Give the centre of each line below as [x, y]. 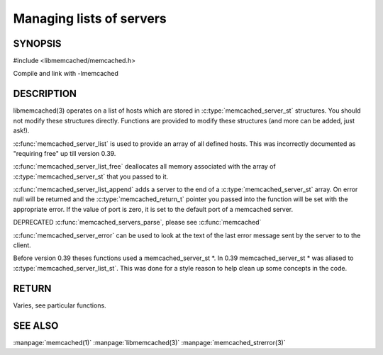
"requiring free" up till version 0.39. [65, 153]
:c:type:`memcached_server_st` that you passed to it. [91, 176]
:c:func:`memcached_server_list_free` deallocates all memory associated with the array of [144, 167]
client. [22, 245]
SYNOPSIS [37, 44]
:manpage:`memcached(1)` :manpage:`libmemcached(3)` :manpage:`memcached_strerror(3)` [150, 342]
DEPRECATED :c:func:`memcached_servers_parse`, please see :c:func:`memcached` [137, 222]
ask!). [21, 130]
